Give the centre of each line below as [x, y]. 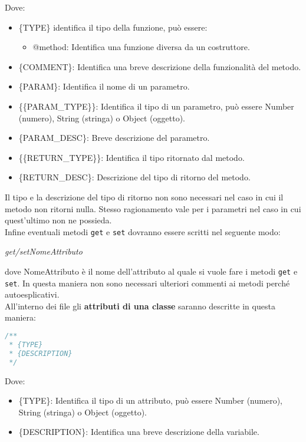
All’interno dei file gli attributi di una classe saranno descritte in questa [140, 306]
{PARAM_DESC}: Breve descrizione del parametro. [114, 138]
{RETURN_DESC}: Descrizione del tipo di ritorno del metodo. [134, 177]
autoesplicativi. [32, 294]
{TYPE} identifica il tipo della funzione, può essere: [113, 27]
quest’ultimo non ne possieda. [58, 220]
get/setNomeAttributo [44, 251]
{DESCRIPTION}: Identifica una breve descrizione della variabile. [139, 432]
